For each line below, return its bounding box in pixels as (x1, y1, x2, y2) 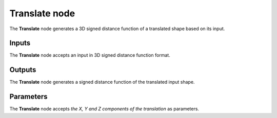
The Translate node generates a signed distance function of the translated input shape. (9, 79, 195, 85)
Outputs (9, 65, 36, 74)
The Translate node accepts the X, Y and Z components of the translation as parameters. (9, 106, 200, 112)
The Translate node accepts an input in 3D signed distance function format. (9, 52, 170, 58)
